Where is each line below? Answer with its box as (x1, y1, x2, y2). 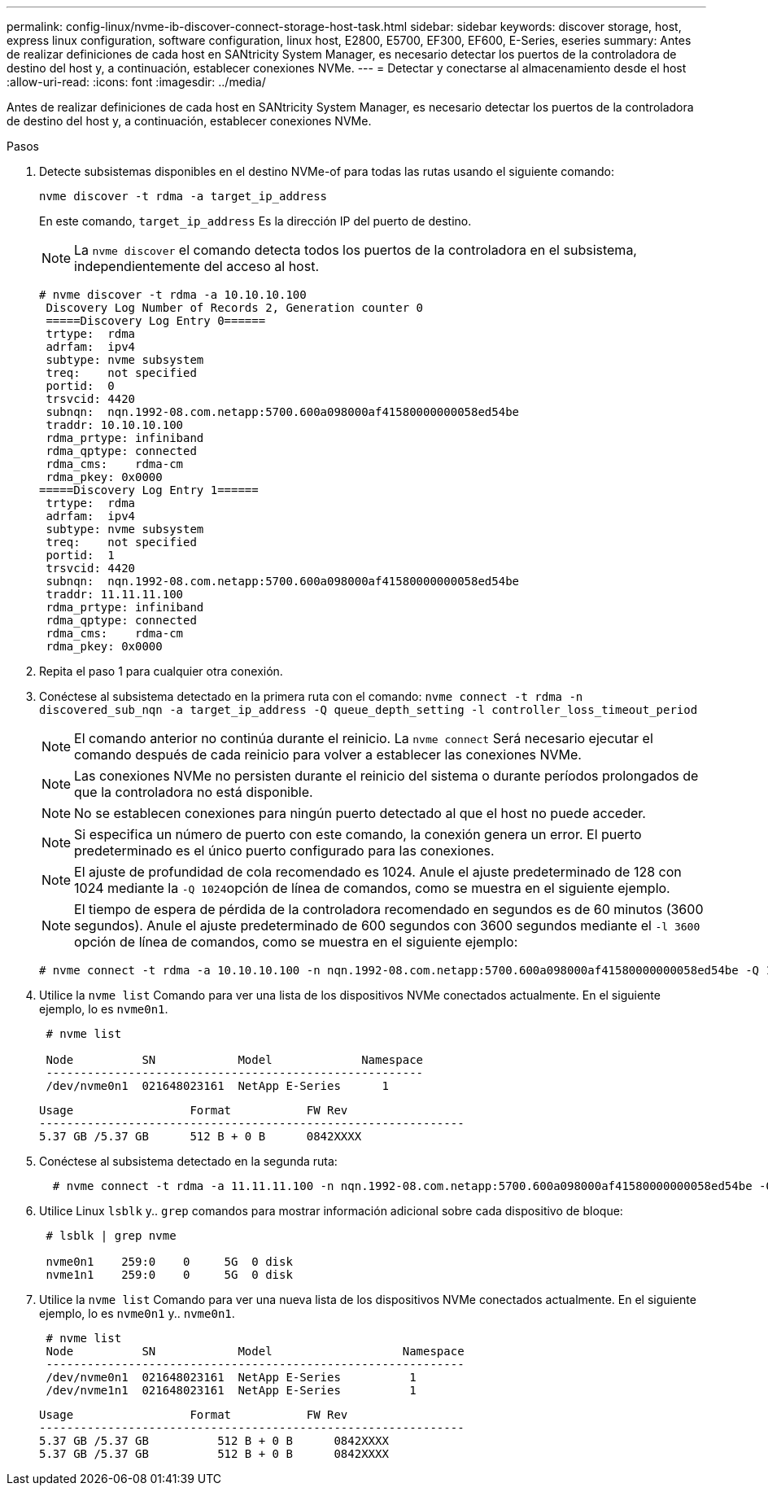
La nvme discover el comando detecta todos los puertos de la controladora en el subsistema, (74, 242, 637, 258)
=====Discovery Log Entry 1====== (39, 483, 259, 497)
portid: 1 (46, 549, 115, 562)
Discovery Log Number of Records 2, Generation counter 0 (46, 301, 424, 314)
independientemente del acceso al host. (74, 258, 319, 274)
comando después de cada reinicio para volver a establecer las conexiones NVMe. (74, 746, 582, 763)
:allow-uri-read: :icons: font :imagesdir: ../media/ (7, 75, 266, 89)
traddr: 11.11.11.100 (46, 588, 184, 601)
